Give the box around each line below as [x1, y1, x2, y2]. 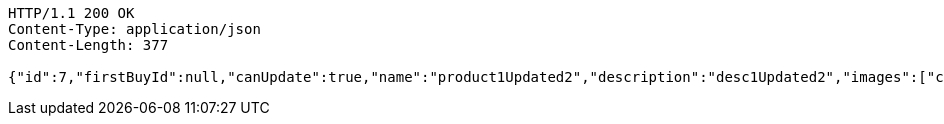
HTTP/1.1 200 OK [8, 5, 135, 21]
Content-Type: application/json [8, 21, 261, 37]
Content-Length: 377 [8, 37, 169, 53]
